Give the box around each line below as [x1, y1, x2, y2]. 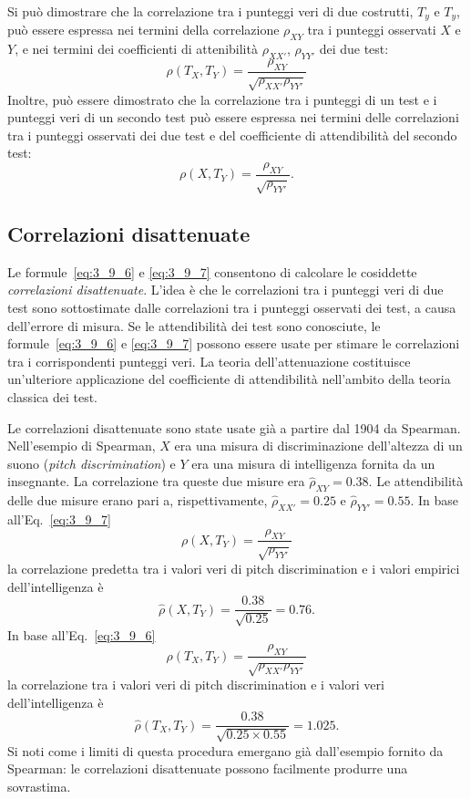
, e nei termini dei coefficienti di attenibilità [15, 39, 258, 58]
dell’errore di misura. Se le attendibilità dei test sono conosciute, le [7, 316, 381, 335]
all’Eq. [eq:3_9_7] [7, 509, 111, 528]
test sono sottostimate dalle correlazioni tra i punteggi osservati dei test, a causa [7, 298, 456, 316]
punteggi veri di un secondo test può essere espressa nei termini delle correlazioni [7, 108, 459, 127]
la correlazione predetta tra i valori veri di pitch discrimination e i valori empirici [7, 559, 460, 578]
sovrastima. [7, 776, 71, 795]
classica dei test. [7, 387, 97, 406]
